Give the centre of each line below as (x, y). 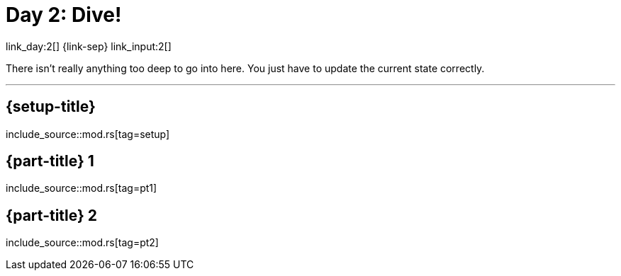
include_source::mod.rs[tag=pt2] (82, 243)
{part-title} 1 (50, 161)
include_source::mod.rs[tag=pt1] (82, 188)
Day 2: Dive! (64, 15)
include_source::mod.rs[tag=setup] (88, 134)
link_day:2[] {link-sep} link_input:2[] (89, 46)
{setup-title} (51, 107)
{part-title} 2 (52, 215)
